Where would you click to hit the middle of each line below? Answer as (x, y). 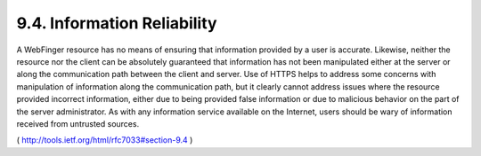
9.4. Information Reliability (117, 23)
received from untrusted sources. (78, 123)
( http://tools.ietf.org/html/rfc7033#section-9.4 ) (105, 140)
